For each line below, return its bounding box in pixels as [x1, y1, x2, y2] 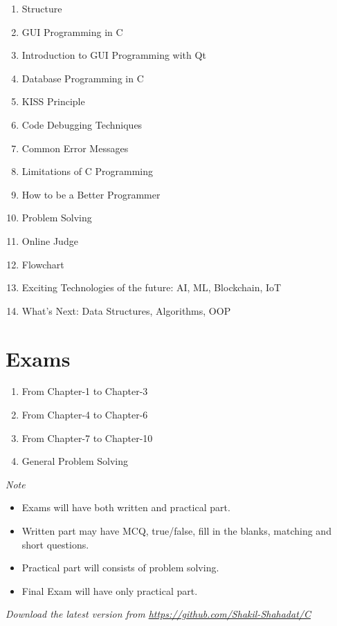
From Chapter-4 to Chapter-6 [21, 407, 148, 422]
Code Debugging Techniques [21, 117, 143, 131]
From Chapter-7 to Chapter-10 [21, 430, 153, 445]
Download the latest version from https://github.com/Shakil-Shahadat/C [6, 607, 311, 621]
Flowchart [21, 257, 64, 271]
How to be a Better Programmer [21, 187, 161, 201]
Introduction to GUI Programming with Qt [21, 48, 206, 62]
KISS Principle [21, 94, 85, 109]
